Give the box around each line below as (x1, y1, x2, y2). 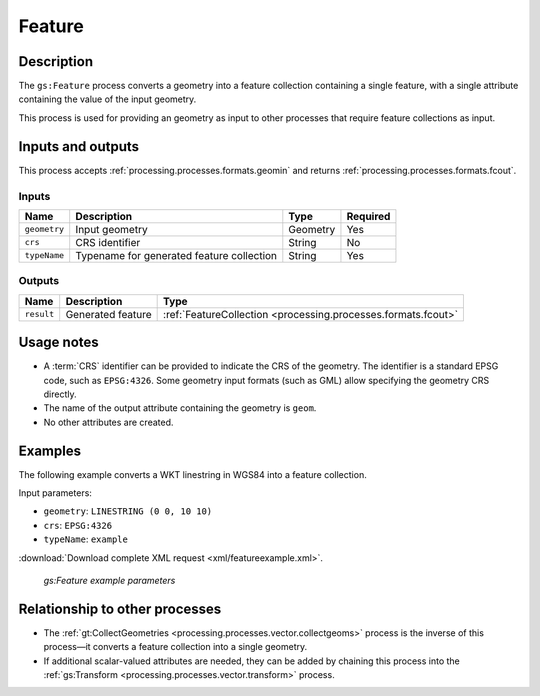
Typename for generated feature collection (75, 248, 278, 262)
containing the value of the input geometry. (18, 93, 197, 105)
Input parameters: (18, 487, 92, 499)
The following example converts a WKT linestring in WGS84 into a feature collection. (18, 468, 367, 480)
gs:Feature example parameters (43, 574, 176, 586)
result (24, 309, 55, 320)
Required (346, 209, 391, 223)
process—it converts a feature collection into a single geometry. (43, 641, 308, 653)
